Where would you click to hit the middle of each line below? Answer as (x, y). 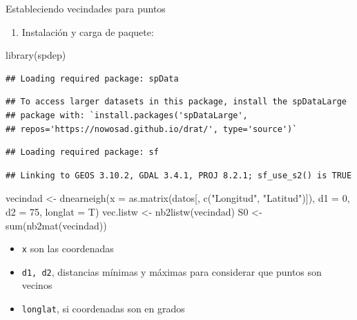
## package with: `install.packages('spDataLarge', (127, 115)
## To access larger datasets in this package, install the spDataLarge (176, 102)
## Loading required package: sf (82, 152)
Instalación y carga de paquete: (88, 31)
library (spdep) (36, 55)
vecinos (37, 285)
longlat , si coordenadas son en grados (103, 309)
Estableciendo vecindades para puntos (86, 8)
